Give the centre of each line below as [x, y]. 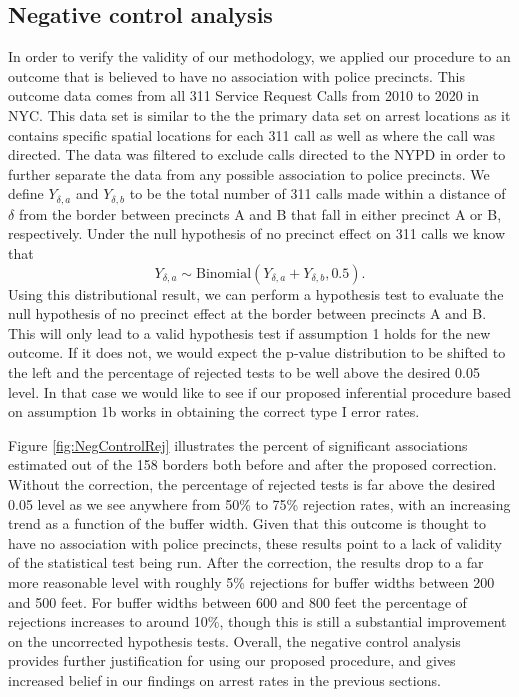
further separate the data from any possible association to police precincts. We [249, 173]
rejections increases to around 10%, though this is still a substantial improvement [257, 621]
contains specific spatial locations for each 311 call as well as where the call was [252, 134]
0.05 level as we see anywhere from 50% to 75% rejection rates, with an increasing [259, 503]
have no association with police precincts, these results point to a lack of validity [255, 542]
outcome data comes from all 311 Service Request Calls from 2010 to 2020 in [244, 95]
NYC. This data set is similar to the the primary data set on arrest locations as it [259, 114]
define [26, 193]
